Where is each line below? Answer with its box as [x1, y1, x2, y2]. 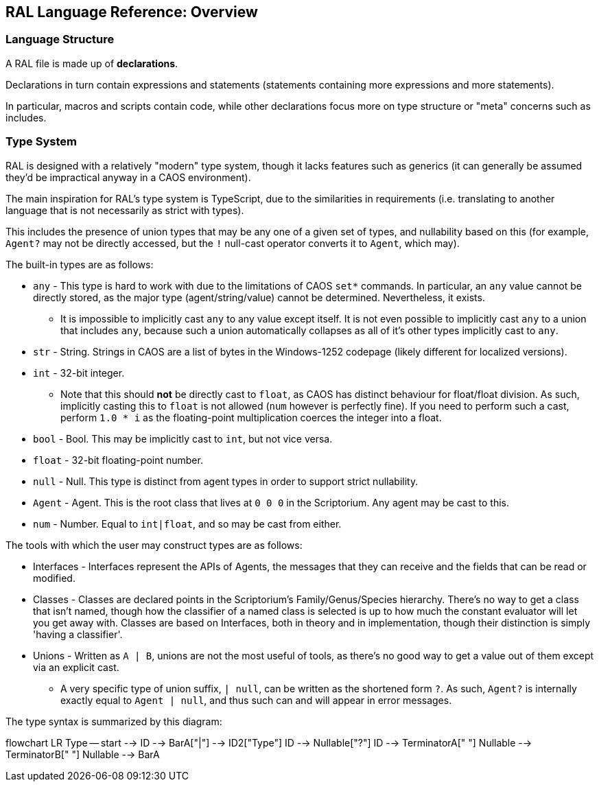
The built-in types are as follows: [5, 258, 154, 270]
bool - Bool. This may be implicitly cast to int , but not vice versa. [33, 432, 333, 445]
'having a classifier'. [33, 628, 123, 640]
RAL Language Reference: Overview [5, 3, 258, 21]
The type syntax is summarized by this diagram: [5, 715, 222, 727]
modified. [33, 572, 75, 584]
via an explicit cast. [33, 661, 119, 673]
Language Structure [5, 32, 115, 47]
